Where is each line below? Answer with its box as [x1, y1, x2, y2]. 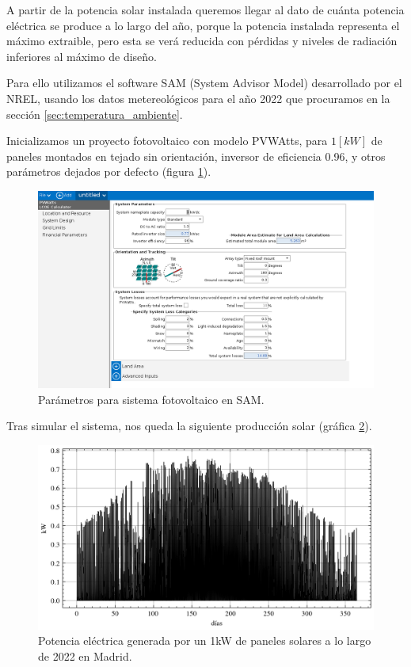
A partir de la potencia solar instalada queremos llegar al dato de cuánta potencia [6, 2, 405, 17]
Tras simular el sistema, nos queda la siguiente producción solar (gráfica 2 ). [6, 417, 372, 434]
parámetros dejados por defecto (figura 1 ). [6, 163, 211, 180]
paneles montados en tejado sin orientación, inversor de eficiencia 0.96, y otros [6, 147, 386, 164]
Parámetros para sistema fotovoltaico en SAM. [38, 391, 264, 407]
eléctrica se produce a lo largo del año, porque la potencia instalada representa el [6, 17, 400, 33]
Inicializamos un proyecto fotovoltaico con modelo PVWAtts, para [6, 132, 328, 149]
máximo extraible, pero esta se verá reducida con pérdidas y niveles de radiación [6, 32, 398, 49]
